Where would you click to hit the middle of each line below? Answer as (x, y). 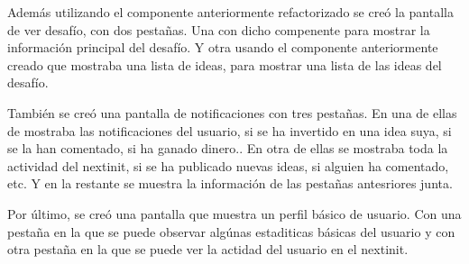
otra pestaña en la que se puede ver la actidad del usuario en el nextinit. (208, 249)
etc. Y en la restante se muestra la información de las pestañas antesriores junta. (230, 183)
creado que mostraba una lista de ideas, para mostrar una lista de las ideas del (225, 64)
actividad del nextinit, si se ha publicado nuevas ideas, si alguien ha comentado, (228, 165)
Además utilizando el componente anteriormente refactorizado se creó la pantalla (230, 12)
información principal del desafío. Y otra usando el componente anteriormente (223, 47)
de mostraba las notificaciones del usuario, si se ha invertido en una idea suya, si (230, 130)
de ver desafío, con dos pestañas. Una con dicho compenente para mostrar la (219, 29)
